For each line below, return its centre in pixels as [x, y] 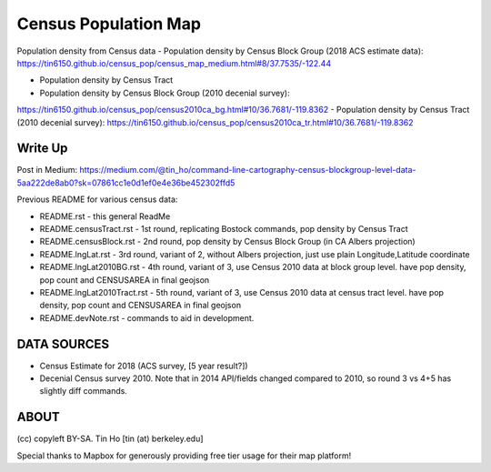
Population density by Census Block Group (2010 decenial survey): [165, 93]
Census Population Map [109, 24]
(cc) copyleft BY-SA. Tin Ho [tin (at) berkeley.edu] [110, 439]
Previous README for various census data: [97, 199]
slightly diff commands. [83, 391]
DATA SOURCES [63, 344]
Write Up [42, 149]
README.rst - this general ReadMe [105, 216]
